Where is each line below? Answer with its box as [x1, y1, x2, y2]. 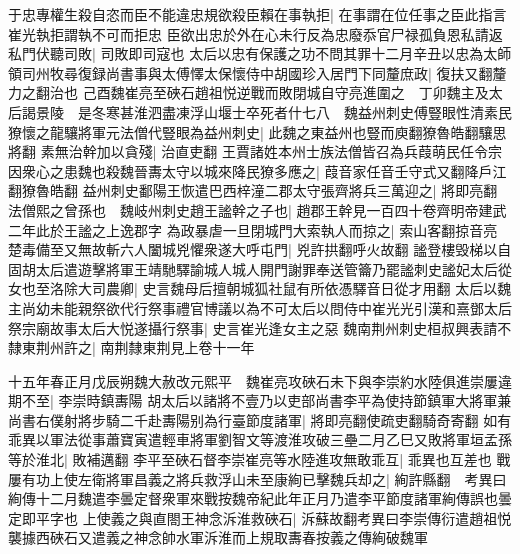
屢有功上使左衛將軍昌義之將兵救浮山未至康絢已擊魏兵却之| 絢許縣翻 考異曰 [8, 468, 507, 489]
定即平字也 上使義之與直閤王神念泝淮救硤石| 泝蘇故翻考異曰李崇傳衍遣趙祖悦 [8, 507, 512, 528]
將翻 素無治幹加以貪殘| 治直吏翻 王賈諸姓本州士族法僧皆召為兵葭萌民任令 [8, 141, 488, 162]
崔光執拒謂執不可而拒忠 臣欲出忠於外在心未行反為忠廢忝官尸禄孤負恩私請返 [8, 23, 503, 44]
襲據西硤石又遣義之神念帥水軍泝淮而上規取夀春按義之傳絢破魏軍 [8, 527, 428, 548]
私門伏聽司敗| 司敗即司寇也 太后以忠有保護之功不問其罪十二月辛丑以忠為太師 [8, 43, 512, 64]
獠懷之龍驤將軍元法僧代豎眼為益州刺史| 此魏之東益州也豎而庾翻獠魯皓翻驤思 [8, 121, 507, 142]
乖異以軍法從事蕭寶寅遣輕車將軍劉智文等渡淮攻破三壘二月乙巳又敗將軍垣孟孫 [8, 429, 512, 450]
